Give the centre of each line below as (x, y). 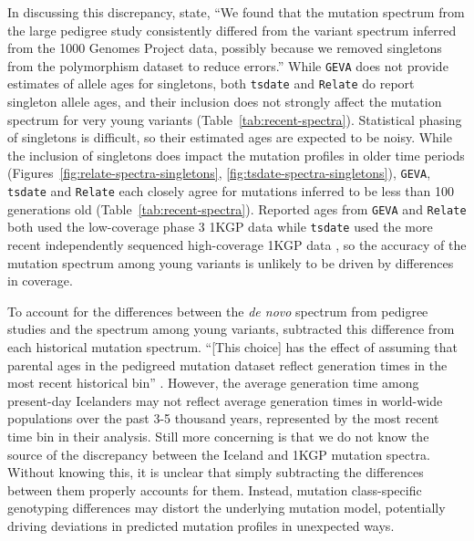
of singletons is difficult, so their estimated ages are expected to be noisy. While (230, 137)
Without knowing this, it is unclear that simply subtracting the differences (216, 472)
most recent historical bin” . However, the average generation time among (213, 383)
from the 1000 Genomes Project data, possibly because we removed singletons (225, 48)
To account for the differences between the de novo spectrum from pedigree (218, 311)
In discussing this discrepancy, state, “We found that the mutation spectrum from (236, 12)
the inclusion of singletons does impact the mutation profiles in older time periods (236, 155)
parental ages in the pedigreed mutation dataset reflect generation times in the (227, 364)
